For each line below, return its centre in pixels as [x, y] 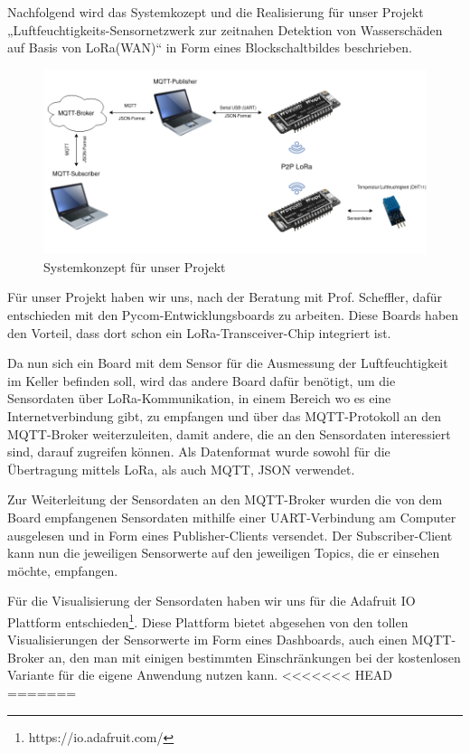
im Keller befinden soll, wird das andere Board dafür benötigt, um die [202, 380]
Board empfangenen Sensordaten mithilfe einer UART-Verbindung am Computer [232, 517]
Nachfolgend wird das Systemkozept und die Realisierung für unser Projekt [216, 12]
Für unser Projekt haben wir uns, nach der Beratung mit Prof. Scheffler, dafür [225, 297]
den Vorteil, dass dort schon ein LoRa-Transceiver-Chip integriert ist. [199, 332]
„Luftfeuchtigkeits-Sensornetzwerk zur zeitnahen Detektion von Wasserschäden [225, 29]
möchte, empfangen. [63, 570]
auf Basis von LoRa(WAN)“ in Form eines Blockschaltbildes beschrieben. [210, 47]
